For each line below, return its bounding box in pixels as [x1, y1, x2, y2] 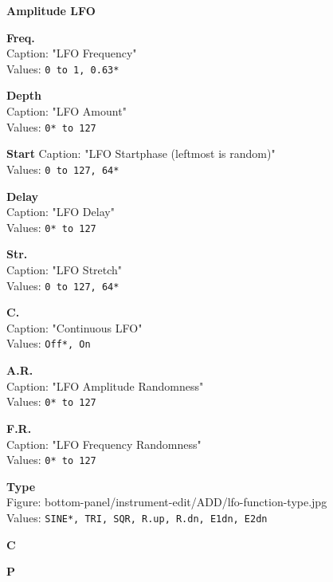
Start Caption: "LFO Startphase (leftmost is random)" [6, 145, 276, 162]
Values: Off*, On [6, 335, 91, 352]
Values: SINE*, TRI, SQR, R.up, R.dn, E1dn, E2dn [6, 509, 268, 525]
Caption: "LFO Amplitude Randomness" [6, 377, 204, 394]
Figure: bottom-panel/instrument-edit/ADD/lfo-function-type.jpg [6, 494, 327, 510]
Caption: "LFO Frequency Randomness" [6, 435, 202, 452]
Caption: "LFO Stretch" [6, 261, 123, 277]
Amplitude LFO [6, 2, 96, 18]
